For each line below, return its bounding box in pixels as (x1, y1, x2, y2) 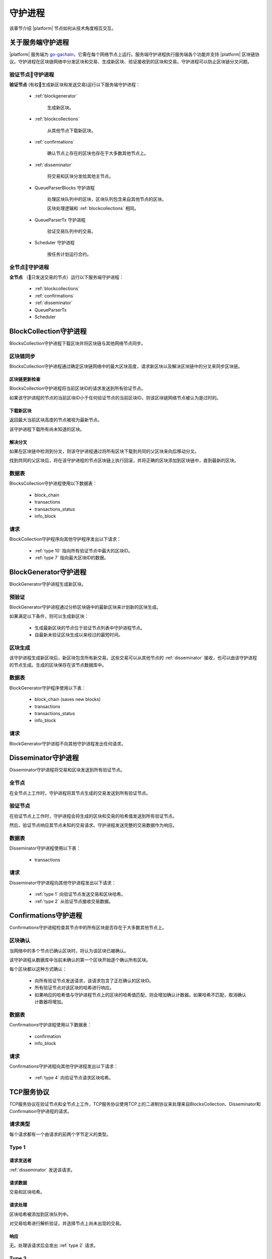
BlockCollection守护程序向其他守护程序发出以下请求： (9, 536, 121, 542)
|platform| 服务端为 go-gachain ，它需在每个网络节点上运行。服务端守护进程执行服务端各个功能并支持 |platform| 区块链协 (9, 51, 260, 57)
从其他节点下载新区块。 (47, 127, 96, 133)
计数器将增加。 (34, 999, 65, 1005)
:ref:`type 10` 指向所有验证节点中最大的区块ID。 (34, 547, 133, 553)
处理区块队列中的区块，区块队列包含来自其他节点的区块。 (47, 196, 166, 202)
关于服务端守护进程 (9, 38, 69, 47)
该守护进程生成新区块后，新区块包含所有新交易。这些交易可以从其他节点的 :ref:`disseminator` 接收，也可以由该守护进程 (9, 655, 257, 661)
